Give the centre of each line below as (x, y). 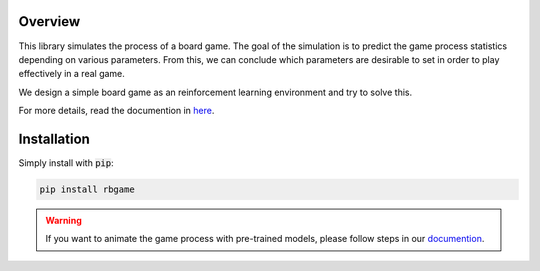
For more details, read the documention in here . (116, 111)
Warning (63, 220)
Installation (54, 138)
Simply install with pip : (66, 162)
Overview (49, 21)
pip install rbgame (87, 189)
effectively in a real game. (71, 74)
